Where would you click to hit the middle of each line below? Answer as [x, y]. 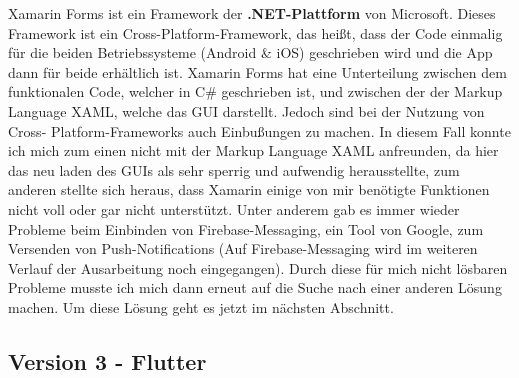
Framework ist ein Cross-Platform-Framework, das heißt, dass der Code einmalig [255, 32]
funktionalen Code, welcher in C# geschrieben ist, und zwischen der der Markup [255, 91]
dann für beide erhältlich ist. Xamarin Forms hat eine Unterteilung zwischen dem [257, 71]
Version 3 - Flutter [107, 360]
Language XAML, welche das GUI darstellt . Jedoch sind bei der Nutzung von [246, 110]
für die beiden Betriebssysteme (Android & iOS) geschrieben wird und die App [250, 52]
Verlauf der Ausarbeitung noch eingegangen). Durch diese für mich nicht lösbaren [258, 267]
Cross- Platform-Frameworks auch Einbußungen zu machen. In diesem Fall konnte [259, 130]
